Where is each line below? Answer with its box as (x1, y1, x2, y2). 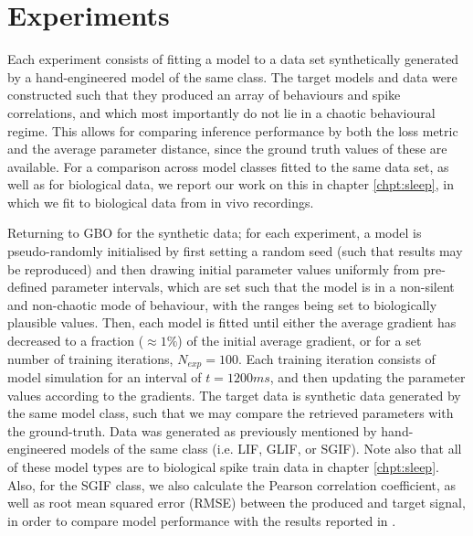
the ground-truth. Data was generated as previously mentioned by (7, 421, 377, 440)
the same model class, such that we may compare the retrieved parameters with (7, 403, 454, 423)
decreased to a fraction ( (7, 331, 144, 350)
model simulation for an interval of (7, 368, 202, 387)
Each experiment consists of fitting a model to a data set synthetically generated (7, 49, 459, 69)
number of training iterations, (7, 348, 173, 368)
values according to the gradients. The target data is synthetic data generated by (7, 385, 461, 404)
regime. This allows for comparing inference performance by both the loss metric (7, 121, 458, 140)
